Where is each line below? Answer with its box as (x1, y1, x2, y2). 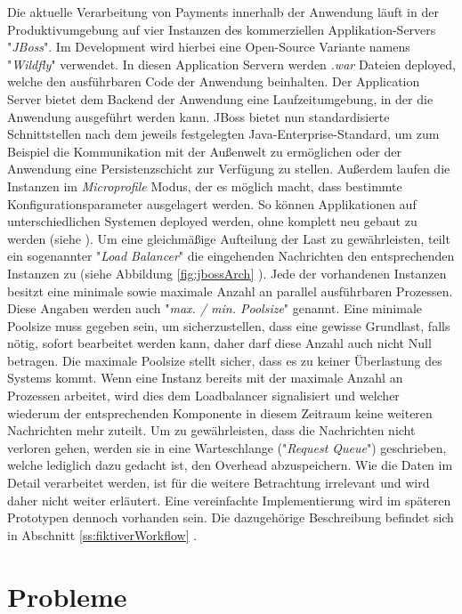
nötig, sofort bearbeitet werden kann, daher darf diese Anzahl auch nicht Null (7, 334, 432, 352)
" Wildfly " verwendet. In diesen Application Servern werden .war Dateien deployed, (7, 54, 456, 73)
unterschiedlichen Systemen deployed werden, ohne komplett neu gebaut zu (7, 212, 417, 230)
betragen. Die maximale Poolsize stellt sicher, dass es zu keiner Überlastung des (7, 351, 442, 369)
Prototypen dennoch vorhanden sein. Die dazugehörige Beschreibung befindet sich (7, 508, 454, 527)
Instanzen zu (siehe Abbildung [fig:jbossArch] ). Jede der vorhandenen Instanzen (7, 263, 447, 282)
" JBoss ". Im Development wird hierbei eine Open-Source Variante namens (7, 37, 410, 56)
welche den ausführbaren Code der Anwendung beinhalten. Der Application (7, 72, 420, 91)
